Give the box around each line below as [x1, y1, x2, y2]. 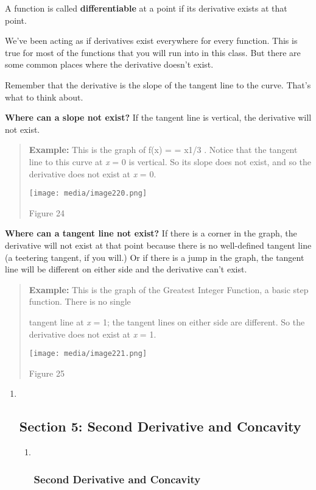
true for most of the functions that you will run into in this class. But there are [5, 46, 301, 59]
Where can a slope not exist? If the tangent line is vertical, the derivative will [5, 111, 312, 124]
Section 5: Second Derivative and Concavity [19, 417, 301, 436]
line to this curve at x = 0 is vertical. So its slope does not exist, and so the [29, 155, 312, 168]
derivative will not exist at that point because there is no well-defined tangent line [5, 238, 312, 251]
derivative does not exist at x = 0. [29, 167, 156, 180]
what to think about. [5, 90, 83, 103]
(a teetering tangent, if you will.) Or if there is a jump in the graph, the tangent [5, 250, 304, 263]
